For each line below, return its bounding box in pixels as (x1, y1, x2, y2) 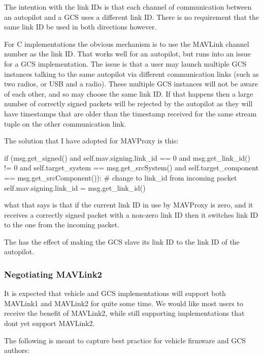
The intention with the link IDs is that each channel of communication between (4, 2, 252, 12)
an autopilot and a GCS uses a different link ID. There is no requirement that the (4, 11, 259, 22)
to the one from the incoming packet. (4, 219, 120, 230)
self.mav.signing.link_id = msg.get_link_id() (4, 182, 146, 193)
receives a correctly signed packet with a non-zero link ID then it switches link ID (4, 209, 258, 220)
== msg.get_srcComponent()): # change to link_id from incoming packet (4, 172, 237, 183)
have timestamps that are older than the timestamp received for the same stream (4, 108, 257, 118)
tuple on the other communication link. (4, 118, 126, 129)
